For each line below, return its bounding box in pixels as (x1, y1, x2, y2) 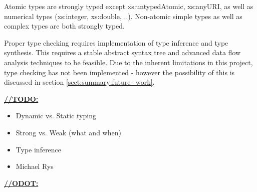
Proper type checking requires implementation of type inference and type (4, 37, 228, 48)
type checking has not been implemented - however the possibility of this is (4, 67, 235, 77)
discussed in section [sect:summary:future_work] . (4, 77, 155, 87)
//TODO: (4, 93, 39, 104)
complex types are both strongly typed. (4, 21, 125, 31)
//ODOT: (4, 177, 39, 188)
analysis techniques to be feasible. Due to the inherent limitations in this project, (4, 57, 253, 67)
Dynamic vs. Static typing (16, 110, 96, 121)
